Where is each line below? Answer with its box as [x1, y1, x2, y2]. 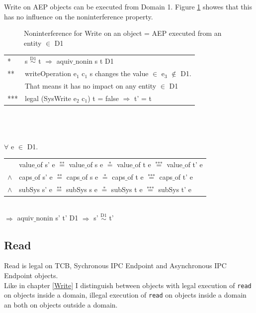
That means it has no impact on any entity [25, 81, 157, 91]
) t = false [87, 93, 119, 103]
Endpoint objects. [4, 270, 58, 281]
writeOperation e [25, 68, 77, 79]
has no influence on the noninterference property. [4, 11, 153, 21]
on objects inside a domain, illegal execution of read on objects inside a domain [4, 290, 247, 300]
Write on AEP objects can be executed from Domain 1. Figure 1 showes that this [4, 1, 252, 11]
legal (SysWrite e [25, 93, 77, 103]
